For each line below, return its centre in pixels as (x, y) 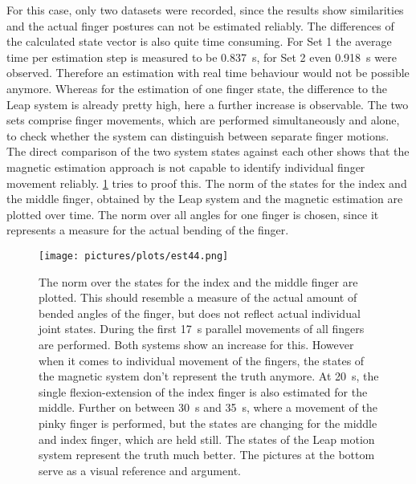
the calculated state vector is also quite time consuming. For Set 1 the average (199, 41)
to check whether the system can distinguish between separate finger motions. (198, 135)
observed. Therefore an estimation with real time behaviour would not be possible (208, 73)
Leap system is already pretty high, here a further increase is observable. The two (208, 104)
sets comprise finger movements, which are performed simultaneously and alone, (203, 120)
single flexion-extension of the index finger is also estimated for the (203, 391)
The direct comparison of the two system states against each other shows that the (208, 151)
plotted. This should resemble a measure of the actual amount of (198, 297)
